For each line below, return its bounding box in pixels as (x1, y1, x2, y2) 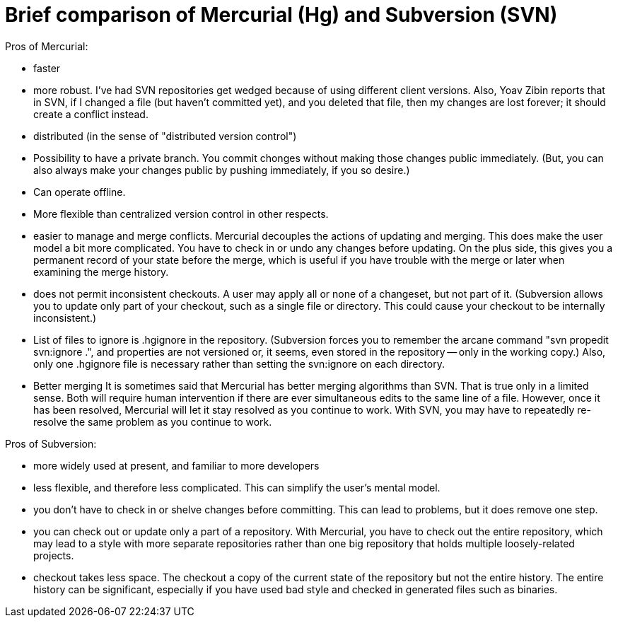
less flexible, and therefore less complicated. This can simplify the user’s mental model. (33, 481, 441, 494)
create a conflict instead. (33, 107, 148, 120)
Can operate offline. (33, 185, 126, 198)
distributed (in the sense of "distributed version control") (33, 129, 297, 142)
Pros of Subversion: (5, 437, 97, 450)
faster (33, 62, 61, 74)
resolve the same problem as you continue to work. (33, 415, 272, 428)
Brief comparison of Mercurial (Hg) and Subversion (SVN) (5, 3, 558, 27)
